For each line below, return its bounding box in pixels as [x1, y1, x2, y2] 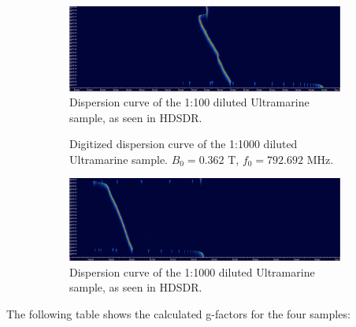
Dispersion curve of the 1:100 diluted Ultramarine [69, 94, 310, 110]
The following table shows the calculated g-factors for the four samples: [6, 306, 350, 322]
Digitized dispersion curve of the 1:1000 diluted [69, 136, 298, 152]
